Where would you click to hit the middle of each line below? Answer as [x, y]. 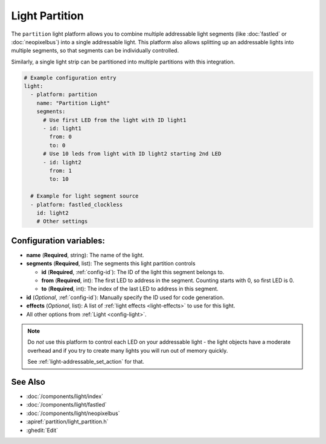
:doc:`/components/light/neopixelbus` [73, 413]
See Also [28, 381]
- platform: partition [64, 95]
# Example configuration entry [70, 78]
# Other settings [62, 221]
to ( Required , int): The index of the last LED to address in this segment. [130, 289]
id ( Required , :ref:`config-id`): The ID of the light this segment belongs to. [133, 272]
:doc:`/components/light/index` [65, 396]
